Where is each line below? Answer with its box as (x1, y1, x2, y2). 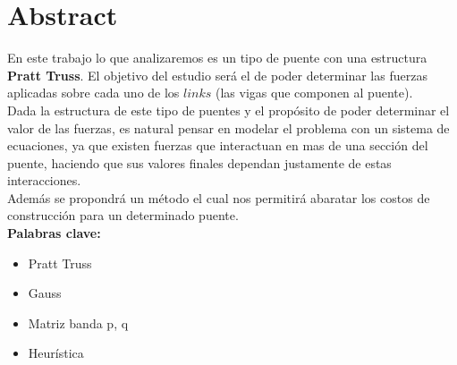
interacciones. (7, 171, 81, 190)
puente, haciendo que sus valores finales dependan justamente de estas (7, 153, 392, 172)
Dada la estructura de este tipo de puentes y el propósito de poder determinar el (7, 100, 450, 119)
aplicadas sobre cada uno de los (7, 83, 180, 102)
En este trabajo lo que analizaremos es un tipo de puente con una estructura (7, 48, 427, 67)
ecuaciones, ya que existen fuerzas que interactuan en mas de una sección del (7, 136, 428, 155)
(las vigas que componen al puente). (216, 83, 413, 102)
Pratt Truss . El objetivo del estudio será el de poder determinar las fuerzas (7, 65, 427, 84)
